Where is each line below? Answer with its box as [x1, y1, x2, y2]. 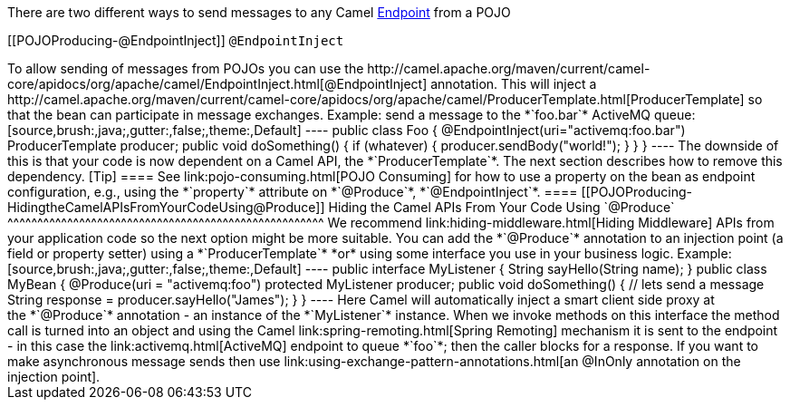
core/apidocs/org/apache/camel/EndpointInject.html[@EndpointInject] [7, 76, 428, 92]
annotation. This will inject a [430, 76, 597, 92]
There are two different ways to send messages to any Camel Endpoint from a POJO [7, 5, 511, 20]
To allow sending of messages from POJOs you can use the [7, 61, 364, 76]
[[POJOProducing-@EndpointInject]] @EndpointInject [7, 33, 344, 48]
